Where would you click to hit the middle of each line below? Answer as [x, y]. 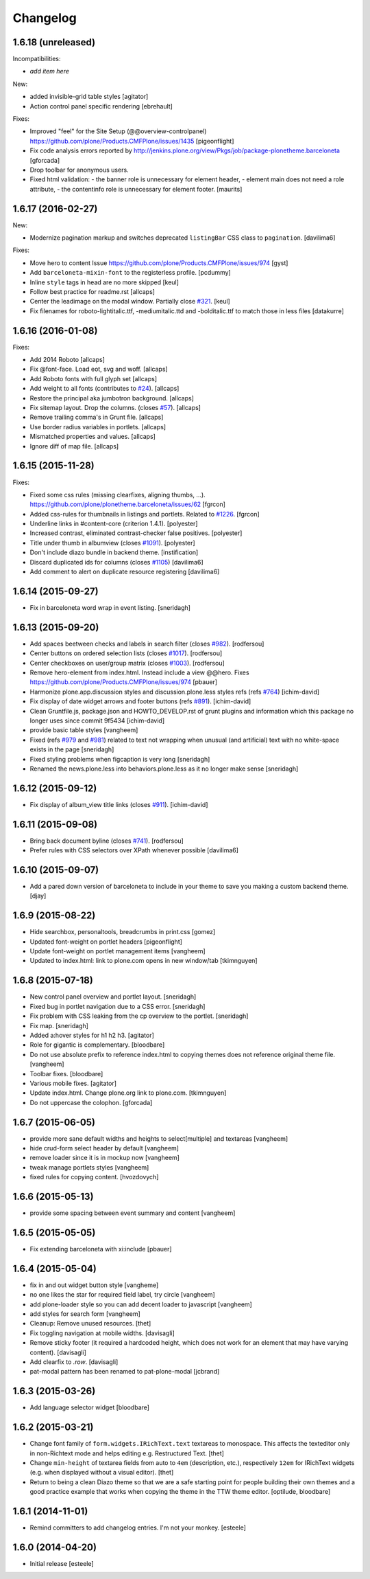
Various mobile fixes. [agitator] [73, 1083]
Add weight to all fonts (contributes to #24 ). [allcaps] [104, 389]
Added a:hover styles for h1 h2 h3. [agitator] [92, 1035]
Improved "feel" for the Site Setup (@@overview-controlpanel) [118, 131]
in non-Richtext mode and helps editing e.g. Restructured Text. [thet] [127, 1453]
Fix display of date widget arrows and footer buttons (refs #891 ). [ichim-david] [140, 701]
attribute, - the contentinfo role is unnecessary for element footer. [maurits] [136, 189]
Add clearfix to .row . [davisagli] [74, 1362]
